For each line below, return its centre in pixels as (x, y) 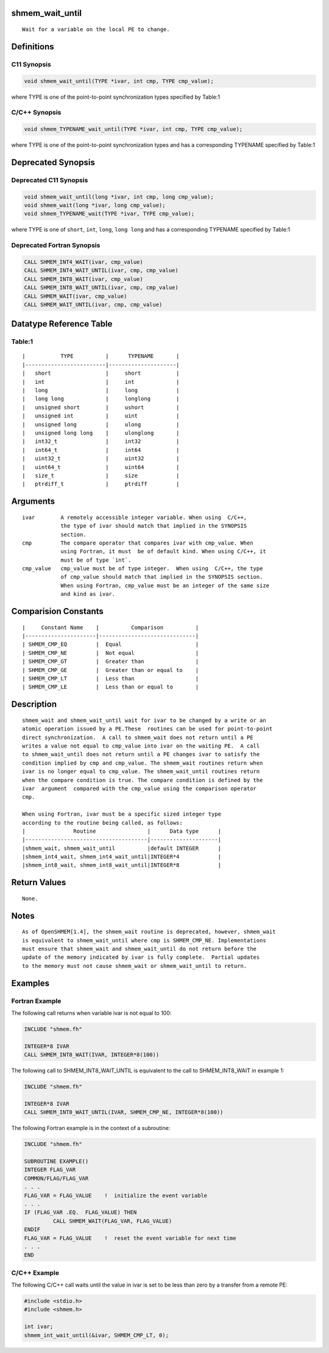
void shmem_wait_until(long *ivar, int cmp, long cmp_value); (119, 197)
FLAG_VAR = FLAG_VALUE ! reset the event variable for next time (130, 1238)
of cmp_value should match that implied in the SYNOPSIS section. (162, 577)
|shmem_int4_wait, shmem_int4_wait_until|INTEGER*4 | (122, 857)
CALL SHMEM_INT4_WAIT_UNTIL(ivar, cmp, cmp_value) (101, 270)
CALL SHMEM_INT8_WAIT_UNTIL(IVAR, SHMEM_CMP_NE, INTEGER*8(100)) (124, 1112)
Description (34, 705)
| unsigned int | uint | (101, 416)
